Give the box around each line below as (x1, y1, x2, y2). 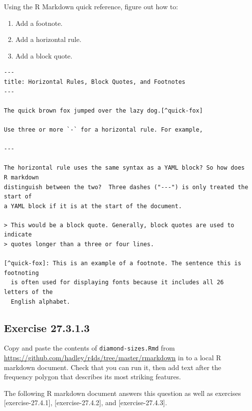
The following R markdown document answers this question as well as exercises (4, 388, 241, 398)
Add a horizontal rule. (15, 34, 81, 44)
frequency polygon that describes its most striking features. (4, 372, 181, 382)
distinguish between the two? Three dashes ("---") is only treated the (4, 183, 249, 191)
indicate (4, 231, 32, 238)
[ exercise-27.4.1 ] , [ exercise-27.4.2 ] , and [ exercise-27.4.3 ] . (4, 397, 167, 408)
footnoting (4, 269, 39, 276)
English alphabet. (11, 298, 71, 305)
